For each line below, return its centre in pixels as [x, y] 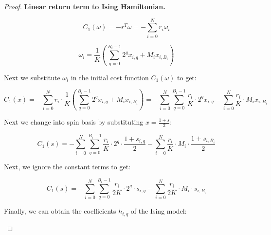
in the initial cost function [110, 77]
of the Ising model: [159, 211]
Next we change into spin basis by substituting [74, 122]
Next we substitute [32, 77]
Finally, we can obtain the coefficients [60, 211]
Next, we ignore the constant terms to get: [67, 166]
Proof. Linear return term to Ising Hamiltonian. [85, 6]
